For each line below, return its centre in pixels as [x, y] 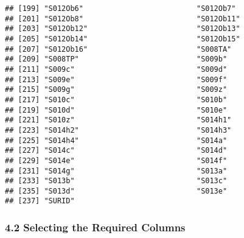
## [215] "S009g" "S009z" [116, 90]
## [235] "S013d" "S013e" [116, 191]
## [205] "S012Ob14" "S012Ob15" [123, 39]
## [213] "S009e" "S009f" [116, 79]
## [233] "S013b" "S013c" [116, 181]
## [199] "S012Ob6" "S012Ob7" [120, 9]
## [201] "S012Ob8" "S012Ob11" [123, 19]
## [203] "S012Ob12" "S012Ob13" [123, 29]
